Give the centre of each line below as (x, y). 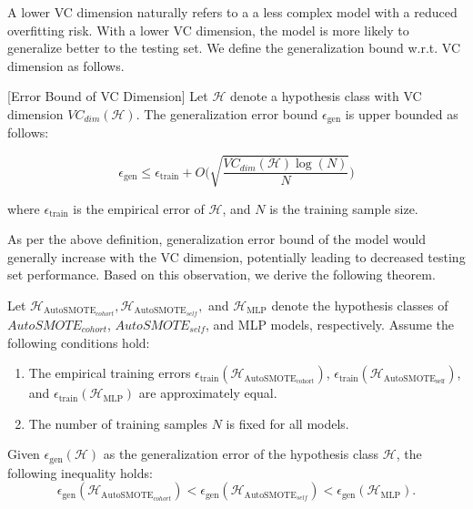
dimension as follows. (66, 65)
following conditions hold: (79, 342)
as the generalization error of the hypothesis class (241, 454)
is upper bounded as (402, 113)
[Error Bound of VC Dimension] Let (108, 96)
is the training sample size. (344, 208)
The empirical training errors (110, 373)
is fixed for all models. (287, 423)
